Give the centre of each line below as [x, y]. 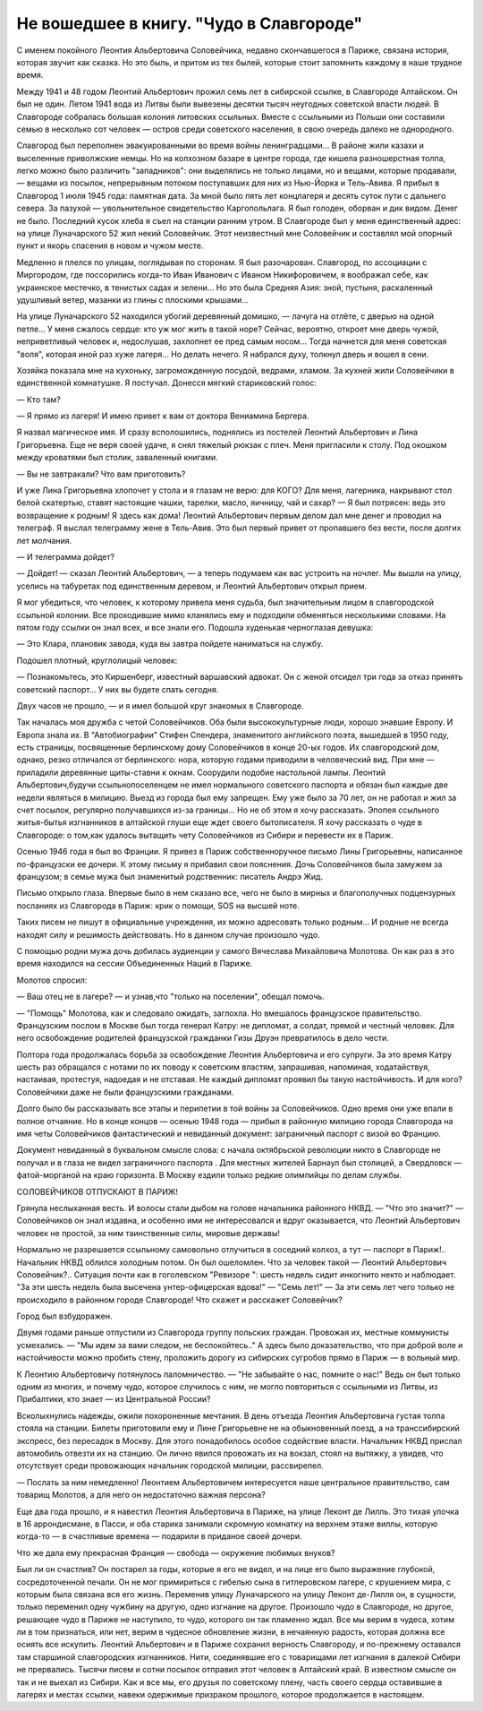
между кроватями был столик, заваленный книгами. [117, 458]
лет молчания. [44, 540]
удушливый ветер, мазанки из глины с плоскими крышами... [133, 299]
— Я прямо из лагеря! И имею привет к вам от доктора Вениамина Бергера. [163, 416]
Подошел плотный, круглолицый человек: [97, 660]
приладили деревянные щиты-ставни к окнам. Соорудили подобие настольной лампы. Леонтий [201, 772]
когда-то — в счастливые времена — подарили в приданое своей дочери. [159, 1536]
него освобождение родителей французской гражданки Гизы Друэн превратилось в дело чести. [203, 1038]
